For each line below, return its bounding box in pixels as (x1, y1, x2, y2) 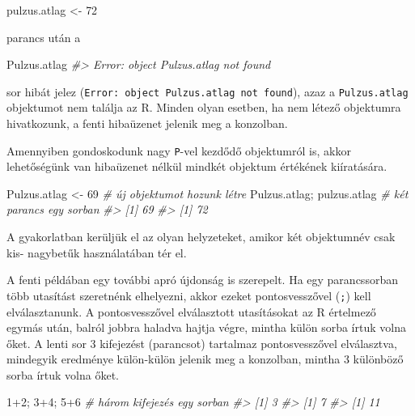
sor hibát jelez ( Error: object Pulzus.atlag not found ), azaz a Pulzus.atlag (6, 83, 409, 100)
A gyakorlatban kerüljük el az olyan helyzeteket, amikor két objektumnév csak (6, 228, 396, 245)
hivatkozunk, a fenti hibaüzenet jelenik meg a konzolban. (6, 115, 288, 132)
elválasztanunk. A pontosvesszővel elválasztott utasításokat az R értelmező (6, 303, 376, 320)
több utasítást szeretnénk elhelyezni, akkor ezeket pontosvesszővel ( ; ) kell (6, 287, 371, 304)
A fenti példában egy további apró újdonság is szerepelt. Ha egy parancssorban (6, 271, 398, 288)
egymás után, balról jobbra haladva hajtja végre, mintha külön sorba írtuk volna (6, 319, 406, 336)
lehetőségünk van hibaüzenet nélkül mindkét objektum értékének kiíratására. (6, 158, 387, 175)
